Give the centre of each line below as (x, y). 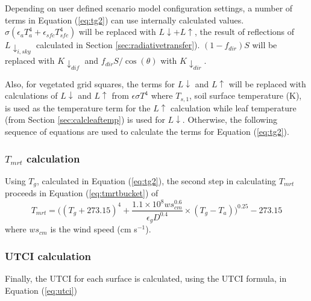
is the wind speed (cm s (94, 229)
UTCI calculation (48, 256)
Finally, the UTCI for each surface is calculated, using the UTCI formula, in (146, 278)
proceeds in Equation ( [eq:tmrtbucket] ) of (82, 193)
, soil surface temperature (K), (246, 95)
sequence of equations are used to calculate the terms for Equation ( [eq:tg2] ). (147, 132)
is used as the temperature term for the (78, 107)
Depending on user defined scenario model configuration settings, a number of (149, 8)
